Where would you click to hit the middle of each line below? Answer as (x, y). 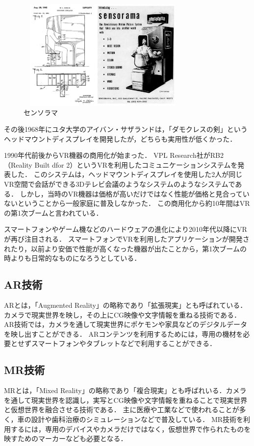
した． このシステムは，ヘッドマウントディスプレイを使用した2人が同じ (127, 174)
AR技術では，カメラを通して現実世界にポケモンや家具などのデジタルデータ (126, 324)
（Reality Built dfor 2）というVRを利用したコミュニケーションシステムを (121, 164)
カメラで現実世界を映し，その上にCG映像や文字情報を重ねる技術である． (122, 314)
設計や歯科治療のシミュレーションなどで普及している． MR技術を (137, 419)
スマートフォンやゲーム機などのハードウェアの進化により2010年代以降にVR (126, 229)
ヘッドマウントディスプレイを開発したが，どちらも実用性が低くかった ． (120, 138)
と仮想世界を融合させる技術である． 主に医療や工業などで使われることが (122, 409)
